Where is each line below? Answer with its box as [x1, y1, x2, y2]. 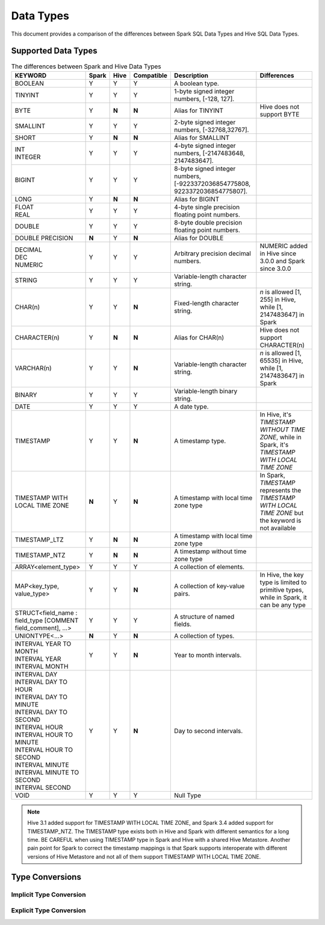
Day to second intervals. [174, 726, 243, 735]
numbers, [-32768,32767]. [174, 126, 249, 134]
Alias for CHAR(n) [174, 333, 224, 342]
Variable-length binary [174, 387, 238, 395]
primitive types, [259, 585, 304, 594]
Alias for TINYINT [174, 106, 224, 115]
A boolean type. [174, 79, 220, 87]
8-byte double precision [174, 218, 243, 226]
